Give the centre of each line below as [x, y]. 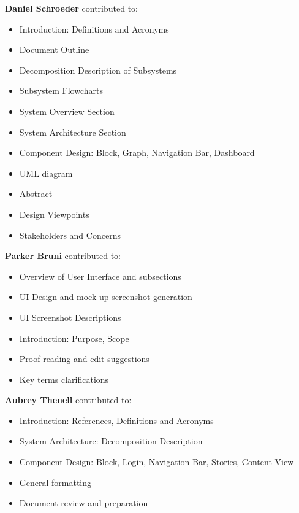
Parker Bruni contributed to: [63, 256]
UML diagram [46, 173]
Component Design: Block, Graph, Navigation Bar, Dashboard [137, 152]
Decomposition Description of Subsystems [98, 70]
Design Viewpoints [54, 214]
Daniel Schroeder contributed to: [71, 8]
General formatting [55, 482]
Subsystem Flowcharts [61, 91]
